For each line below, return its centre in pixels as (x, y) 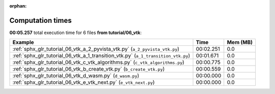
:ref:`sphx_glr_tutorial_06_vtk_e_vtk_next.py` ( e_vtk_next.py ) (84, 82)
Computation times (40, 20)
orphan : (18, 6)
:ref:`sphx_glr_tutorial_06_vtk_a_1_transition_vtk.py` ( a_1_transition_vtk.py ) (101, 56)
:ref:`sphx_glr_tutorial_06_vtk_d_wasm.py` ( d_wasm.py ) (76, 76)
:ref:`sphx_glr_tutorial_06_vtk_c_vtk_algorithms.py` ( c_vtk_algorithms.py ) (98, 62)
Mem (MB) (240, 42)
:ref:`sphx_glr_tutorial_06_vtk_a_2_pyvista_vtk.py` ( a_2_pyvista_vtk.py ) (96, 49)
